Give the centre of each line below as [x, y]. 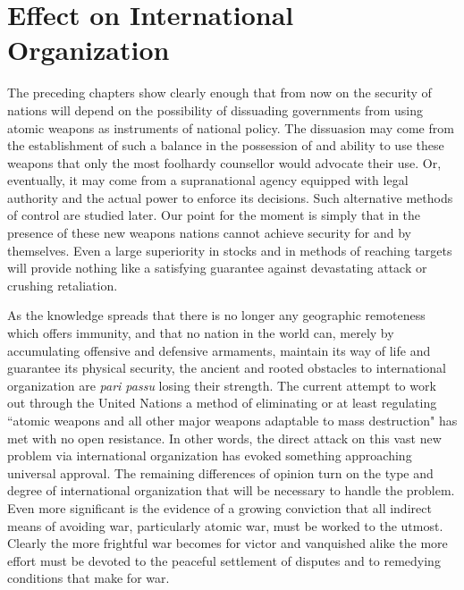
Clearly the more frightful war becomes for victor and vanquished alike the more [228, 543]
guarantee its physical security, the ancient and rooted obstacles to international [227, 368]
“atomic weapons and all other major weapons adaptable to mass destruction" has [232, 420]
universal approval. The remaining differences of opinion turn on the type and [220, 472]
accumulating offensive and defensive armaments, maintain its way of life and [219, 350]
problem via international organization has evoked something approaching [210, 455]
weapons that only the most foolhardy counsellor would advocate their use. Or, [224, 162]
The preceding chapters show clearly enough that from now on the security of [219, 93]
